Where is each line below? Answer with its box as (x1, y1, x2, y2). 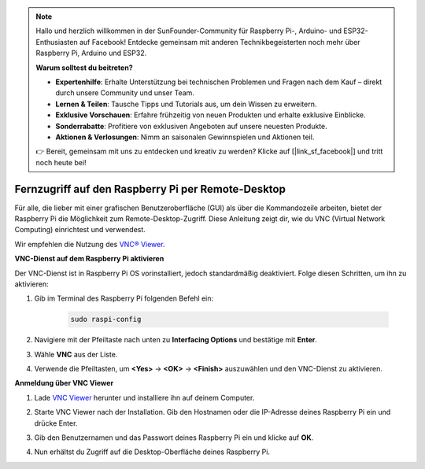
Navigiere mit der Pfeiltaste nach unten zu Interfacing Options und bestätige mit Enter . (34, 335, 318, 345)
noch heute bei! (35, 157, 87, 167)
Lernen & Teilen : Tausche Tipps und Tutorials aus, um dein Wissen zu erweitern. (55, 99, 317, 109)
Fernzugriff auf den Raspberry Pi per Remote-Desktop (14, 182, 286, 196)
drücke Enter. (34, 418, 78, 428)
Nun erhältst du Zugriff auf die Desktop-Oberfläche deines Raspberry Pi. (34, 447, 271, 456)
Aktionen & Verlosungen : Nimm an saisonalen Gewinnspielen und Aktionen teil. (55, 132, 315, 142)
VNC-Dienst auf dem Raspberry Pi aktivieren (14, 254, 164, 264)
